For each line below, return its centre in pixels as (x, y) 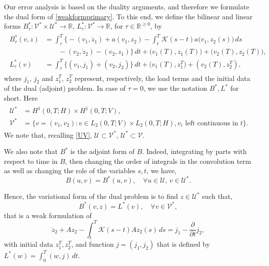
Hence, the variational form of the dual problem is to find (91, 196)
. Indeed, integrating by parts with (194, 151)
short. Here (21, 97)
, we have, (161, 171)
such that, (217, 196)
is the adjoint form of (102, 151)
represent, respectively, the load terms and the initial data (163, 78)
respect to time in (31, 161)
